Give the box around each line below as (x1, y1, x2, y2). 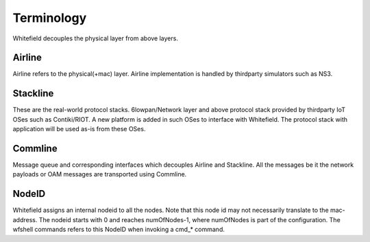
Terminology (12, 10, 87, 25)
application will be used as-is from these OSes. (12, 125, 146, 133)
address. (12, 215, 38, 224)
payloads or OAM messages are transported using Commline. (12, 170, 187, 178)
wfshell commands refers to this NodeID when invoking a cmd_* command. (12, 226, 225, 234)
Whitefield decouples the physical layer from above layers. (12, 34, 178, 42)
